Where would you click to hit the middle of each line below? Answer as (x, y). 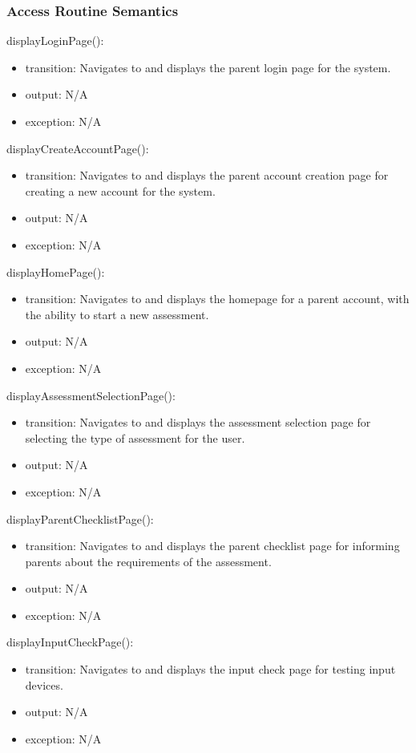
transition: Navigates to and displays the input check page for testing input (210, 669)
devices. (44, 684)
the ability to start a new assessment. (117, 314)
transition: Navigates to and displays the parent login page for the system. (208, 67)
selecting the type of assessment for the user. (135, 437)
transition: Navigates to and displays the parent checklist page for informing (212, 546)
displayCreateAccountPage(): (78, 148)
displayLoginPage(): (55, 40)
